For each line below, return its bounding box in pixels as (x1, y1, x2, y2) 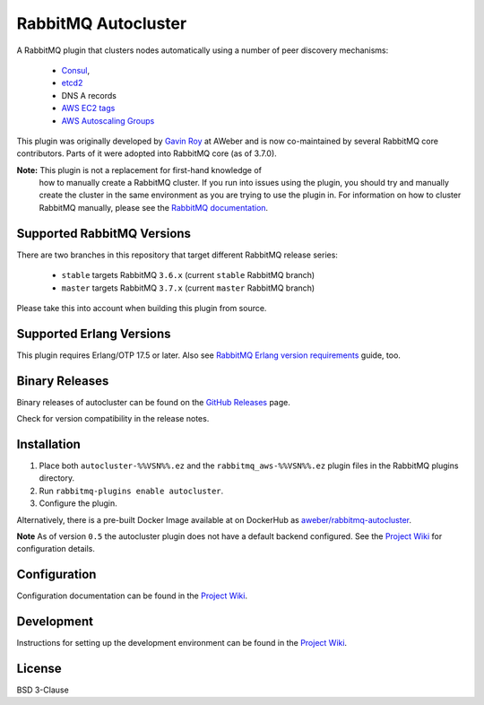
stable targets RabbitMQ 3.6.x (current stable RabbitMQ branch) (61, 270, 315, 281)
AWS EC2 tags (61, 103, 116, 114)
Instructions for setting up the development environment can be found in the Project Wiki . (16, 638, 348, 648)
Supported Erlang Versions (16, 326, 171, 341)
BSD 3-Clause (16, 684, 69, 695)
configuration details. (16, 544, 96, 554)
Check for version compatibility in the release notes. (16, 413, 210, 424)
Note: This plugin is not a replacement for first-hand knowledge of (16, 164, 262, 175)
